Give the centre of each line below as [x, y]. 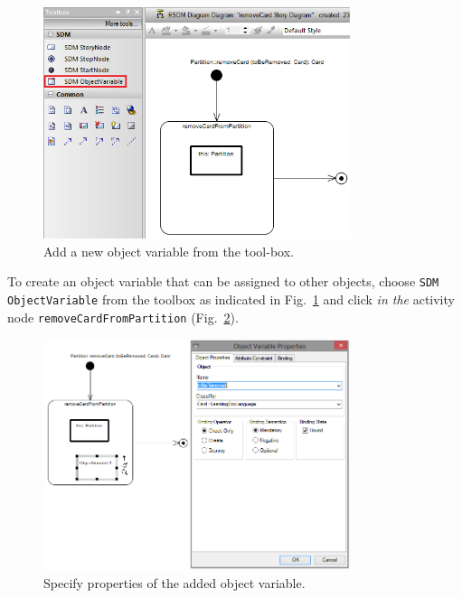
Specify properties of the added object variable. [174, 582]
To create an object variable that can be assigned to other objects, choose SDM [223, 281]
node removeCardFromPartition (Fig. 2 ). [123, 317]
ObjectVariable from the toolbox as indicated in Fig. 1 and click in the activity [231, 299]
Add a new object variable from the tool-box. [169, 251]
